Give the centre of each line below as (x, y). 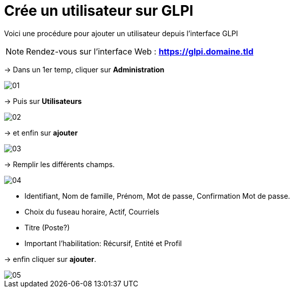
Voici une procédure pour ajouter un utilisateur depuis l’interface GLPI (121, 33)
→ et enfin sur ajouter (41, 132)
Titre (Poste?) (47, 227)
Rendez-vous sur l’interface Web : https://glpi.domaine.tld (140, 51)
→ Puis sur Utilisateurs (43, 101)
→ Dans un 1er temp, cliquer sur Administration (84, 69)
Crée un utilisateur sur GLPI (99, 11)
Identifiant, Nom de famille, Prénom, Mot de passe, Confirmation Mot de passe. (157, 196)
